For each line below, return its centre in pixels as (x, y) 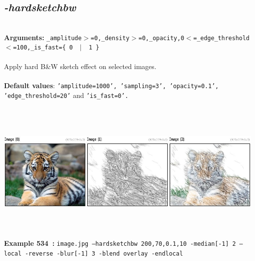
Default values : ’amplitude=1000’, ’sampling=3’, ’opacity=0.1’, (111, 85)
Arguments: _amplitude (43, 37)
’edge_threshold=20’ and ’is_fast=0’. (66, 95)
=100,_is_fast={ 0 (43, 48)
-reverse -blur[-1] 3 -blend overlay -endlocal (104, 254)
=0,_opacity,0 (161, 38)
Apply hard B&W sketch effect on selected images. (80, 66)
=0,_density (110, 38)
